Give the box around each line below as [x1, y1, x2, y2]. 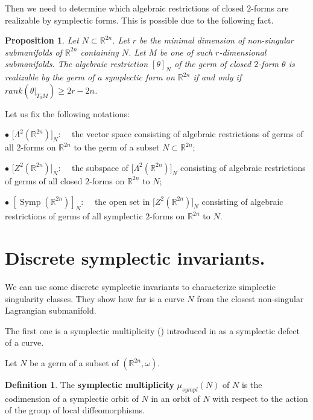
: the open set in [81, 195, 150, 207]
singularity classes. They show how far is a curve [5, 292, 185, 305]
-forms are [251, 2, 289, 14]
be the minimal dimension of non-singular [139, 34, 294, 47]
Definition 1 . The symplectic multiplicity [5, 378, 174, 391]
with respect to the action [212, 392, 308, 404]
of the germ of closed [174, 57, 251, 70]
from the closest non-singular [197, 292, 304, 305]
